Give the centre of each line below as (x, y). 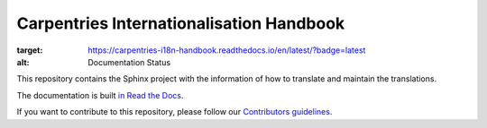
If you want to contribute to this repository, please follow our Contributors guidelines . (175, 112)
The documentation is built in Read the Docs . (100, 95)
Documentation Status (129, 62)
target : (30, 50)
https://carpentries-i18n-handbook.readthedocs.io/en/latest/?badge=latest (227, 50)
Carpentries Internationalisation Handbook (181, 23)
